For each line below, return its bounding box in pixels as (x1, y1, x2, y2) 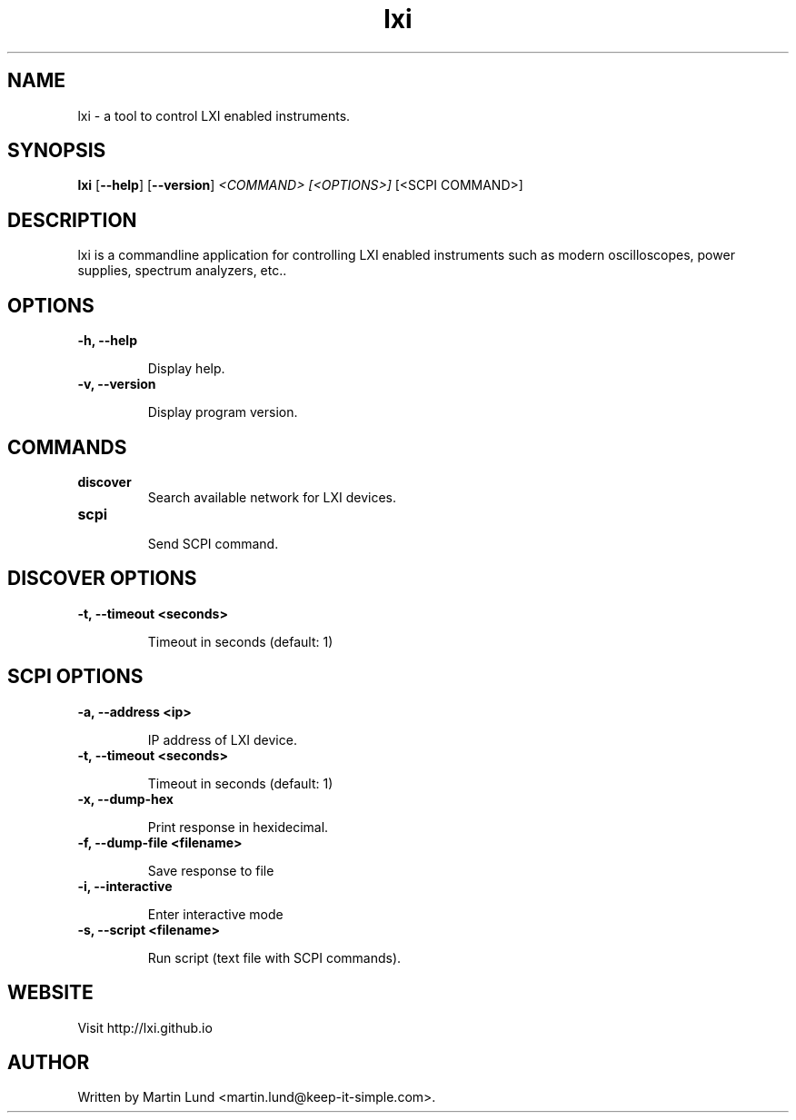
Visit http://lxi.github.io (77, 1019, 213, 1036)
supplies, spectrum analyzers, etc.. (77, 263, 287, 279)
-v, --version (77, 376, 156, 392)
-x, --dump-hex (77, 790, 174, 807)
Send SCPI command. (147, 535, 279, 551)
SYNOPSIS (7, 139, 106, 163)
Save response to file (147, 862, 274, 878)
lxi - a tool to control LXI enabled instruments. (77, 107, 351, 124)
